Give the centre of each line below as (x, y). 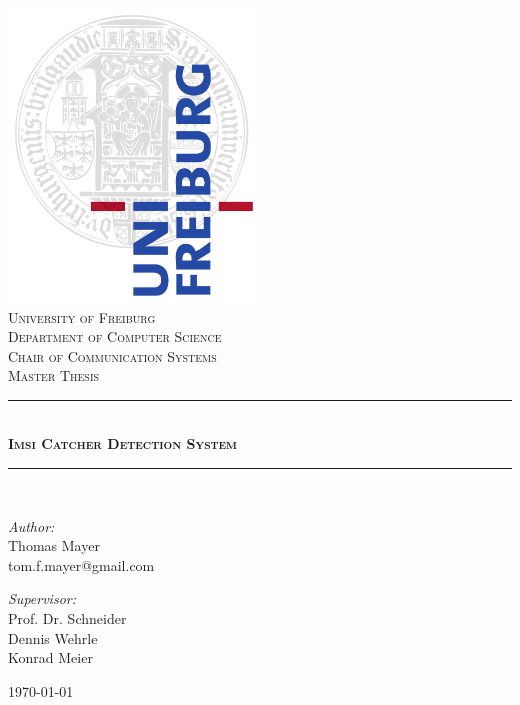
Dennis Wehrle (53, 637)
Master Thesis (54, 375)
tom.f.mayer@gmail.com (81, 564)
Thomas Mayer (54, 545)
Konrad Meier (50, 657)
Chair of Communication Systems (112, 355)
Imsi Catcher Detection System (123, 443)
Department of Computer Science (115, 336)
